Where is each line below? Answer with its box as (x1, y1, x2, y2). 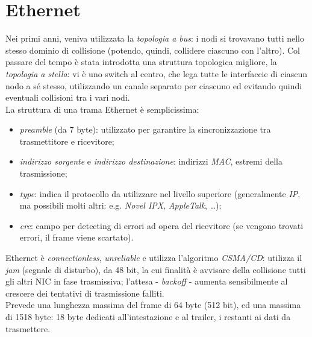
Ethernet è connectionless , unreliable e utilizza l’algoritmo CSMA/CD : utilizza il (5, 251, 302, 264)
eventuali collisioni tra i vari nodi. (5, 91, 130, 104)
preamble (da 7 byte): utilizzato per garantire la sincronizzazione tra (19, 123, 271, 136)
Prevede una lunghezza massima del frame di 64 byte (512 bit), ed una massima (5, 298, 301, 311)
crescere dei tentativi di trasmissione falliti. (5, 286, 164, 299)
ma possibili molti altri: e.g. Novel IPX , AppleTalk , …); (19, 199, 222, 212)
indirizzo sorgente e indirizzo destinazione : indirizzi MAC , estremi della (19, 155, 282, 168)
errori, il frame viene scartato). (19, 231, 134, 244)
